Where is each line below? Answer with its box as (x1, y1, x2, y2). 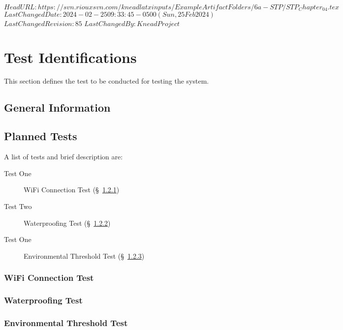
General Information (4, 99, 111, 115)
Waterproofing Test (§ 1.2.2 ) (24, 217, 111, 228)
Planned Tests (4, 128, 77, 144)
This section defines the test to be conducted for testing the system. (4, 75, 209, 86)
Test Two (4, 201, 32, 211)
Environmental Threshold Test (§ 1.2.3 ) (24, 250, 145, 261)
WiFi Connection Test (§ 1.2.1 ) (24, 184, 120, 195)
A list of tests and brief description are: (4, 151, 123, 162)
